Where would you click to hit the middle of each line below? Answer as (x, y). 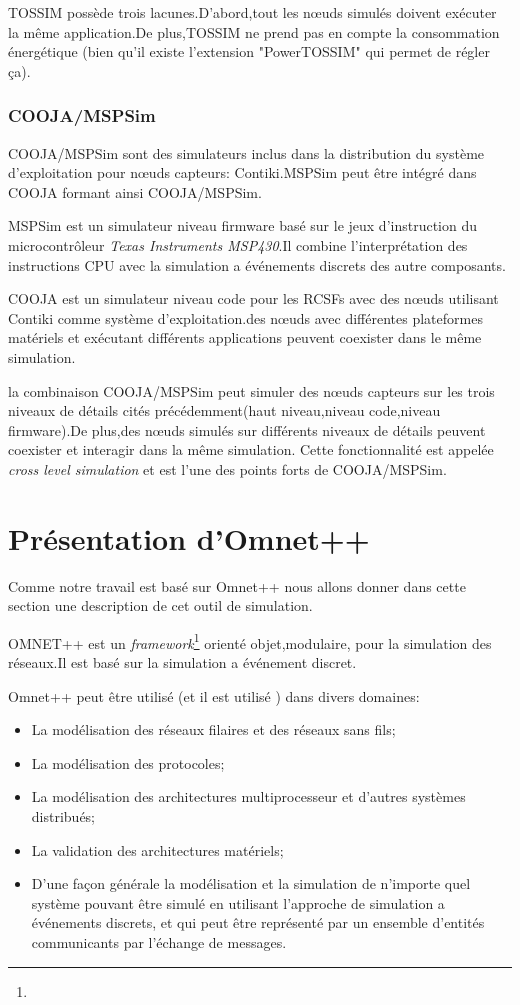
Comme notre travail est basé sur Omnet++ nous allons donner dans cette (237, 585)
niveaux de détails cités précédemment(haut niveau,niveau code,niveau (224, 410)
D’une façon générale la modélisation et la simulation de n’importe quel (251, 883)
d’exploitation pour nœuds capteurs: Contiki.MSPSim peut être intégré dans (242, 172)
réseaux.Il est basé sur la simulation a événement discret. (182, 662)
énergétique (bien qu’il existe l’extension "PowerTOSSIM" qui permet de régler (249, 51)
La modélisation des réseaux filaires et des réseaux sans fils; (213, 729)
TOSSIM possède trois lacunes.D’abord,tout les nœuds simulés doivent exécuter (252, 12)
